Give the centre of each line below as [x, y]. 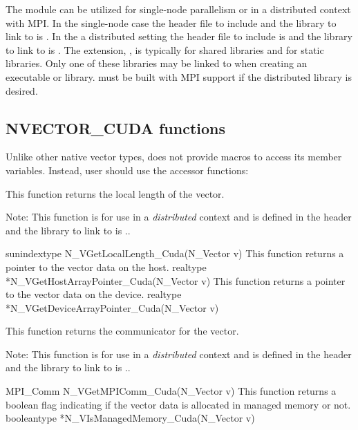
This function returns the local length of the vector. [115, 193]
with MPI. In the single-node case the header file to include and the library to [171, 22]
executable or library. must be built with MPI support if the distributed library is [179, 76]
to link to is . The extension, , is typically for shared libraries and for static [165, 49]
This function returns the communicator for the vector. [122, 331]
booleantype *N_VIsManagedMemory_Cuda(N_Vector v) [130, 418]
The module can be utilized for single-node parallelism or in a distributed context [178, 9]
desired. [22, 90]
